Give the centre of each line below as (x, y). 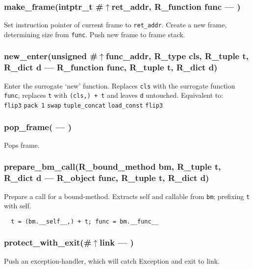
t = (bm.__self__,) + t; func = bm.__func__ (85, 221)
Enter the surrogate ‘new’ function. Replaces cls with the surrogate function (120, 85)
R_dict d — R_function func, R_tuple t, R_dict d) (111, 67)
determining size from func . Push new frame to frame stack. (95, 34)
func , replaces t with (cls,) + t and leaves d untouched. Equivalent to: (114, 95)
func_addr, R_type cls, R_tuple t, (177, 56)
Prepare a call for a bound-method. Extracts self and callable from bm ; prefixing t (127, 196)
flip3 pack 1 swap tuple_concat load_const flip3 (84, 105)
